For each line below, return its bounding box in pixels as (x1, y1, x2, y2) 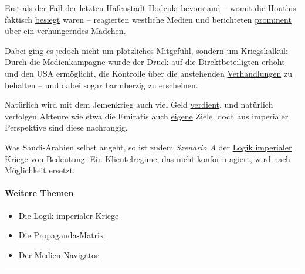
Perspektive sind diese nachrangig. (5, 121, 128, 133)
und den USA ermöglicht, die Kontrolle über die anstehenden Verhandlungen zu (5, 67, 292, 79)
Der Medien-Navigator (18, 248, 99, 261)
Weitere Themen (5, 187, 74, 199)
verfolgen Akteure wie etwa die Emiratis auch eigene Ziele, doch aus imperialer (5, 109, 289, 122)
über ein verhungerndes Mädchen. (5, 25, 126, 37)
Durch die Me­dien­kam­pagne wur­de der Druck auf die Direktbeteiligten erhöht (5, 56, 285, 68)
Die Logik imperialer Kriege (18, 209, 119, 221)
